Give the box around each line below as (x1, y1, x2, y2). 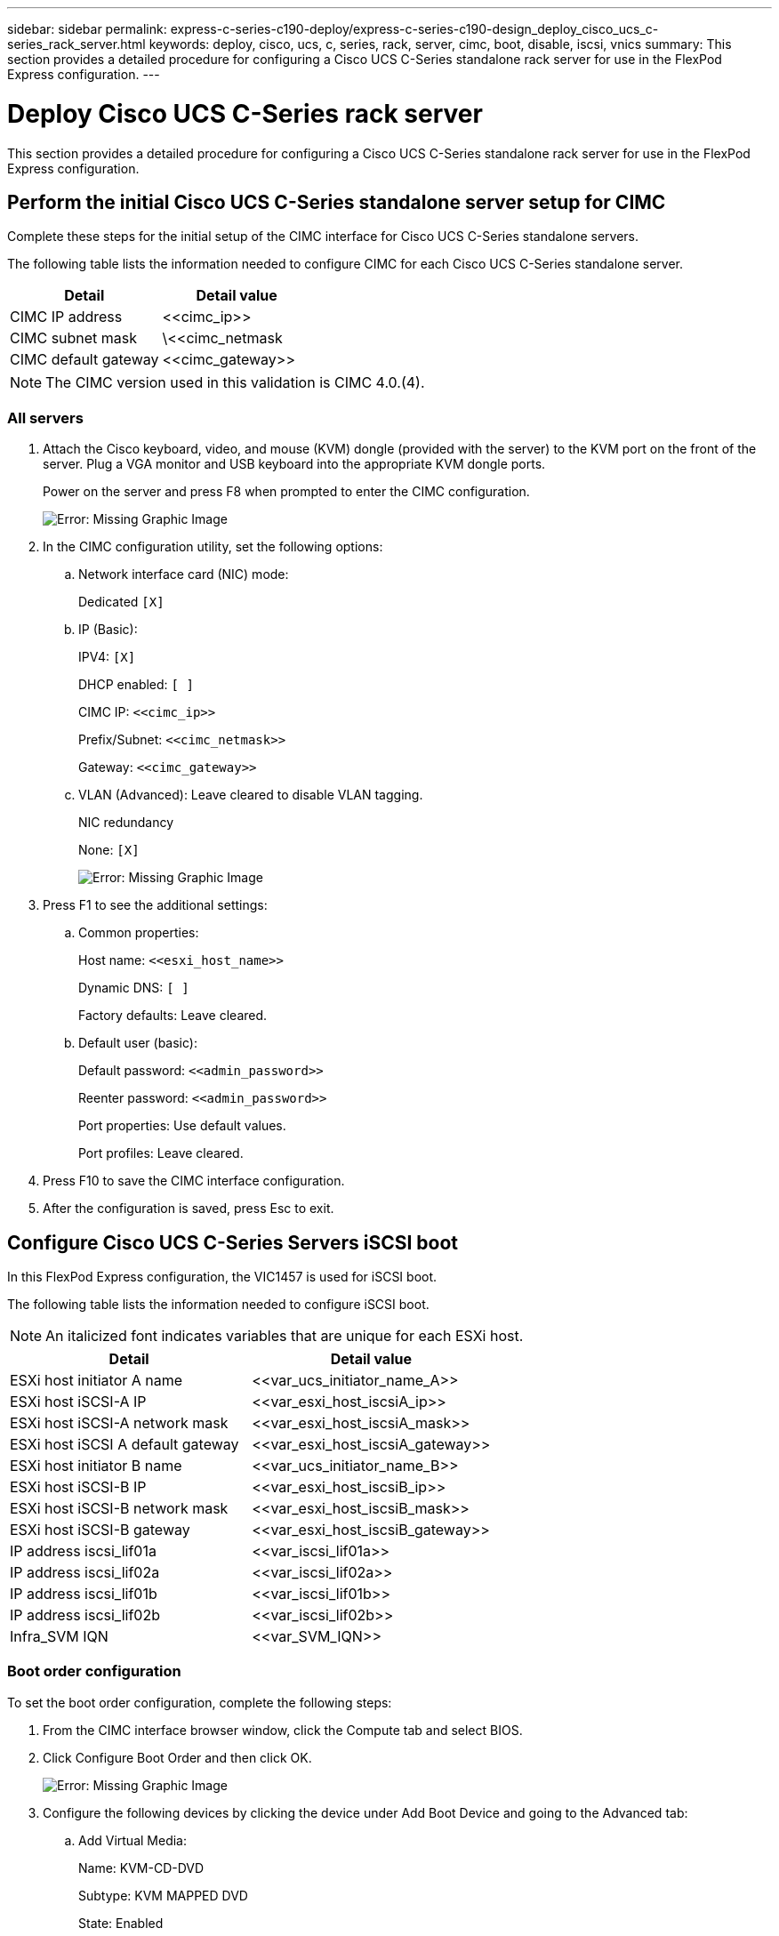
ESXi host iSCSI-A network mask (10, 1413, 229, 1432)
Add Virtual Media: (78, 1832, 187, 1848)
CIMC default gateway (10, 350, 159, 369)
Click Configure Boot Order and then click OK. (43, 1749, 312, 1765)
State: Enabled (78, 1915, 164, 1931)
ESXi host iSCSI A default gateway (10, 1434, 239, 1453)
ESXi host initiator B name (10, 1456, 182, 1474)
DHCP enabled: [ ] (78, 677, 194, 693)
